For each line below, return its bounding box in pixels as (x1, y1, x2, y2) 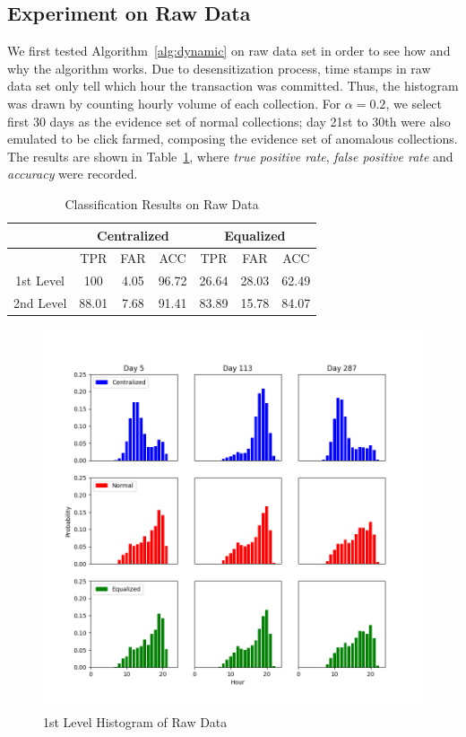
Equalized (224, 225, 286, 244)
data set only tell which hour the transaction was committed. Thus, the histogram (7, 76, 459, 95)
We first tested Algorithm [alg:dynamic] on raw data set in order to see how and (7, 41, 451, 60)
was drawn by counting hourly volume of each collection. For (7, 93, 341, 112)
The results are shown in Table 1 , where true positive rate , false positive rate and (7, 146, 453, 165)
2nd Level (13, 294, 67, 312)
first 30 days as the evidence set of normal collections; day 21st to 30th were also (7, 111, 451, 130)
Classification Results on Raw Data (65, 194, 259, 213)
